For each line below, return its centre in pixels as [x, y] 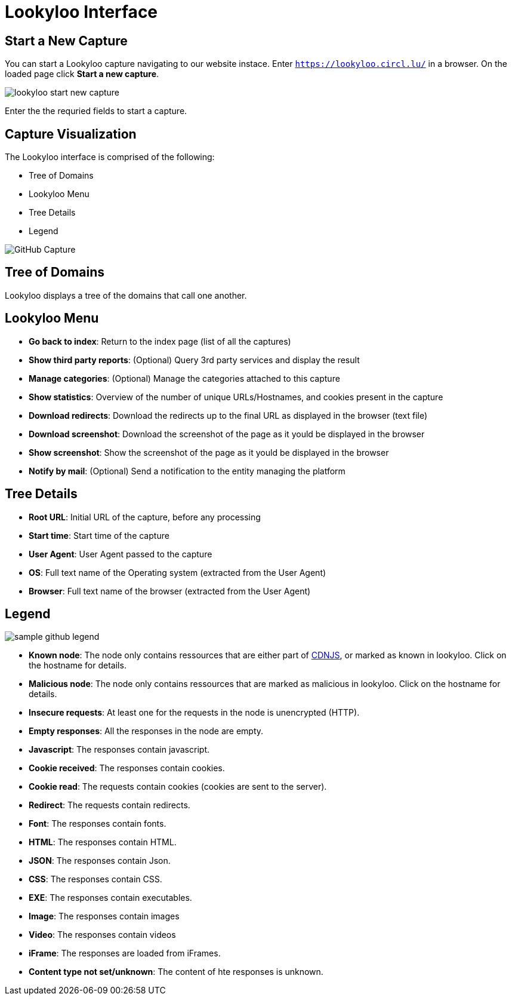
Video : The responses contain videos [102, 935]
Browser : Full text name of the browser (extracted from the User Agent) [170, 591]
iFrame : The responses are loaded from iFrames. [125, 953]
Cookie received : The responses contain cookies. [127, 768]
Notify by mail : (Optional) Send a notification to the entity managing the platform [187, 471]
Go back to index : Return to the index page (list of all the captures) [160, 341]
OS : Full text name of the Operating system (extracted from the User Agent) [178, 572]
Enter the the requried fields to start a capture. [96, 111]
